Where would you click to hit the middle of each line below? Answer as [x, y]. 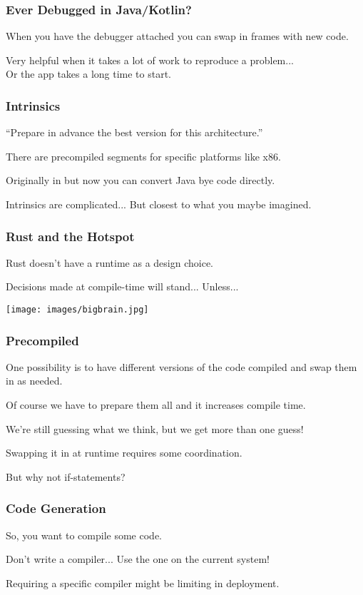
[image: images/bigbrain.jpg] [77, 310]
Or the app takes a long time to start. [88, 74]
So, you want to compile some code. [84, 535]
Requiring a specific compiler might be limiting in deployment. [143, 583]
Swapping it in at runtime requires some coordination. [124, 453]
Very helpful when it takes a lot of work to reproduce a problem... [150, 60]
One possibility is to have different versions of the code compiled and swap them [181, 366]
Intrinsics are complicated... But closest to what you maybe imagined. [159, 204]
